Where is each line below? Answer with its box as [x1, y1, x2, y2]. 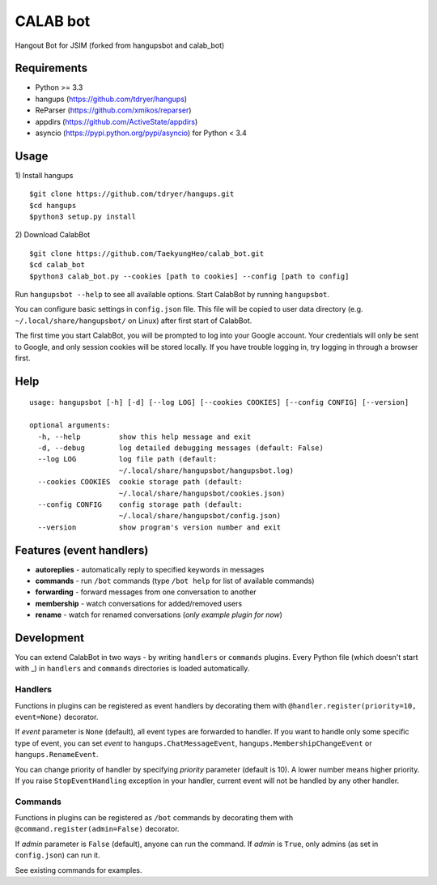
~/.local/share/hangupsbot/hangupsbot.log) [118, 466, 295, 475]
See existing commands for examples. [15, 865, 142, 874]
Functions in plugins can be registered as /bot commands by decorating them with [15, 813, 294, 823]
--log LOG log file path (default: [37, 454, 218, 464]
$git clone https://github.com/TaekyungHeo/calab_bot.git [29, 249, 265, 258]
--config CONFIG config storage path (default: [37, 500, 243, 509]
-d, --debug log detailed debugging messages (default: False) [37, 443, 324, 453]
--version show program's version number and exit [37, 522, 282, 532]
